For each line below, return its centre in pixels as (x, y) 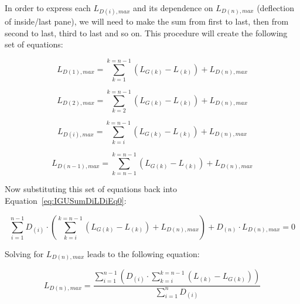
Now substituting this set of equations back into (91, 189)
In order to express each (48, 8)
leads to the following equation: (143, 253)
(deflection (275, 8)
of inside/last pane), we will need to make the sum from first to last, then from (147, 21)
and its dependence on (173, 8)
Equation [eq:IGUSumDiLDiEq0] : (66, 201)
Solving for (24, 253)
